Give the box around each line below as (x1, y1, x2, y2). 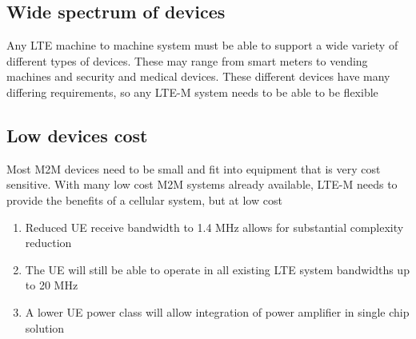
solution (25, 319, 65, 336)
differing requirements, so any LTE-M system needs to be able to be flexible (6, 83, 378, 100)
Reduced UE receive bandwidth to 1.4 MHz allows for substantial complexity (25, 218, 404, 235)
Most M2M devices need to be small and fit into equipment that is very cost (6, 160, 381, 177)
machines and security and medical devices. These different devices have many (6, 68, 390, 85)
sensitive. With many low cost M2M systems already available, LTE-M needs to (6, 176, 398, 193)
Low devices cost (6, 122, 148, 147)
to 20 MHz (25, 277, 78, 293)
